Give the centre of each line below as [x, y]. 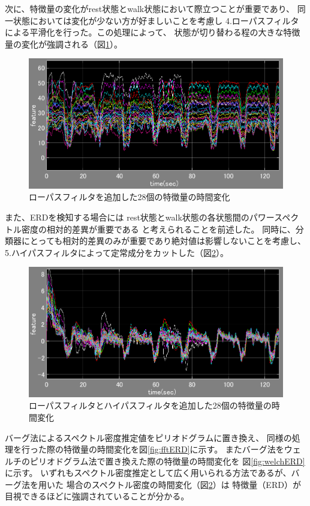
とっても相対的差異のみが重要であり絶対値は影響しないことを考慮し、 [168, 241]
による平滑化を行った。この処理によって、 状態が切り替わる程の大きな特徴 [153, 32]
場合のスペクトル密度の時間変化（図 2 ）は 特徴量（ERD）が [183, 484]
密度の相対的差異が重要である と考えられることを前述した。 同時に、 [158, 229]
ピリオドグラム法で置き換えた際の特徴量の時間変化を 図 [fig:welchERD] [167, 461]
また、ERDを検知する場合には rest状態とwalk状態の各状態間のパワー [140, 217]
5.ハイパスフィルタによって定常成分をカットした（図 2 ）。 [117, 252]
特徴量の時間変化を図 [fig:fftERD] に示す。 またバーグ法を [174, 449]
